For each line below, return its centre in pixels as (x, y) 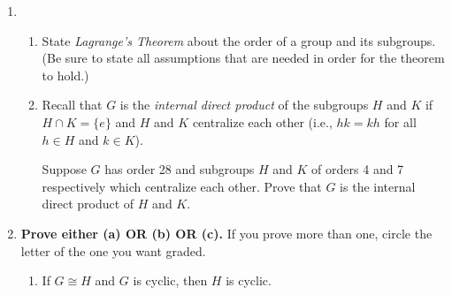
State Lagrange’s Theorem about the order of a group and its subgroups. (239, 40)
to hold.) (65, 75)
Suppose (64, 169)
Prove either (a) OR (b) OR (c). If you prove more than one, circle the (226, 233)
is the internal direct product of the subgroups (244, 105)
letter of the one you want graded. (113, 250)
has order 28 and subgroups (180, 169)
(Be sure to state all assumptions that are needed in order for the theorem (243, 58)
